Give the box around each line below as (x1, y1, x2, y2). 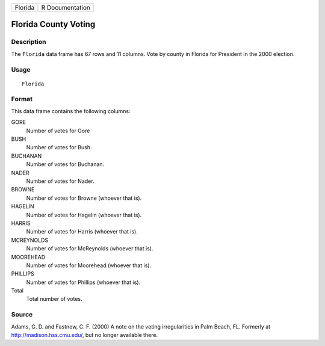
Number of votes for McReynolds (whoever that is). (26, 245, 153, 252)
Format (11, 95, 33, 103)
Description (11, 38, 46, 46)
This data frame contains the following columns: (11, 107, 131, 114)
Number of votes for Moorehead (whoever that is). (26, 262, 152, 269)
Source (11, 310, 33, 319)
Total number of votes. (26, 295, 82, 303)
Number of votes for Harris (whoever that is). (26, 228, 138, 235)
